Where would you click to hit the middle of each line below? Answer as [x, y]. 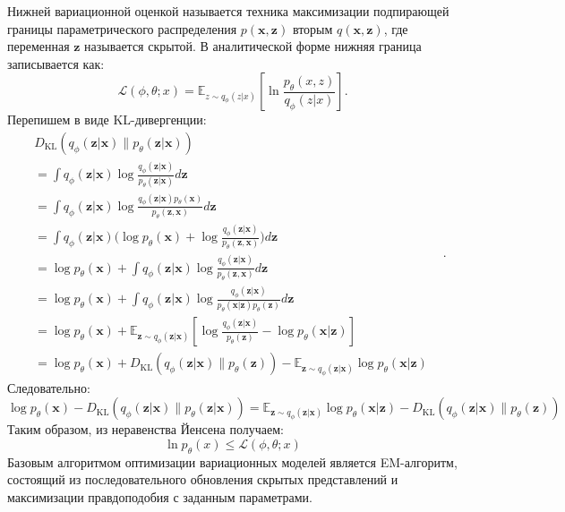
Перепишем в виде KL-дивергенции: [107, 119]
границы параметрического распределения [122, 28]
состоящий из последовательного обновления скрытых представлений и [203, 479]
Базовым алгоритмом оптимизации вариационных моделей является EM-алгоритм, [232, 461]
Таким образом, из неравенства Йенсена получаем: [146, 429]
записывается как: [56, 63]
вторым [312, 28]
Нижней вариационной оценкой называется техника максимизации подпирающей [228, 11]
